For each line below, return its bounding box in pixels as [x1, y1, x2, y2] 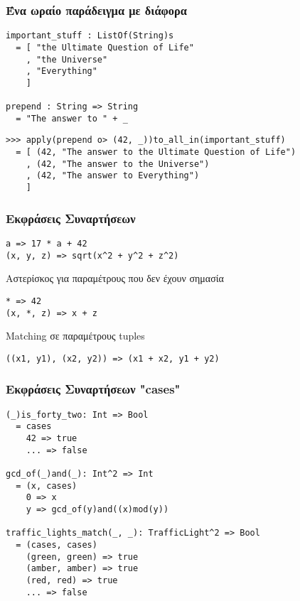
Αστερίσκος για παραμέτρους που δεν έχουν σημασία [6, 271, 224, 286]
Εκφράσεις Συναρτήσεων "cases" [6, 380, 181, 398]
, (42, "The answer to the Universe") [26, 158, 210, 169]
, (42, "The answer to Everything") [26, 170, 200, 181]
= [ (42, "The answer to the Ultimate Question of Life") [16, 147, 296, 158]
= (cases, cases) [16, 539, 97, 550]
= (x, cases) [16, 480, 77, 491]
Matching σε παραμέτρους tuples [6, 328, 145, 343]
